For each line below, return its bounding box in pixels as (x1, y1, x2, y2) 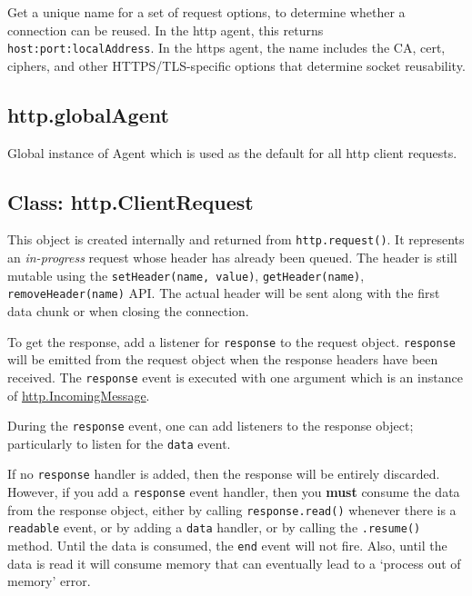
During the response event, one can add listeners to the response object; (7, 416, 414, 435)
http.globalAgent (7, 100, 169, 128)
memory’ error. (7, 571, 91, 591)
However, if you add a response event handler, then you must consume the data (7, 482, 460, 502)
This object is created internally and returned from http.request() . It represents (7, 230, 465, 249)
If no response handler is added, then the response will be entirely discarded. (7, 464, 440, 483)
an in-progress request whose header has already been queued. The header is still (7, 248, 457, 267)
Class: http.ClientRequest (7, 187, 254, 215)
